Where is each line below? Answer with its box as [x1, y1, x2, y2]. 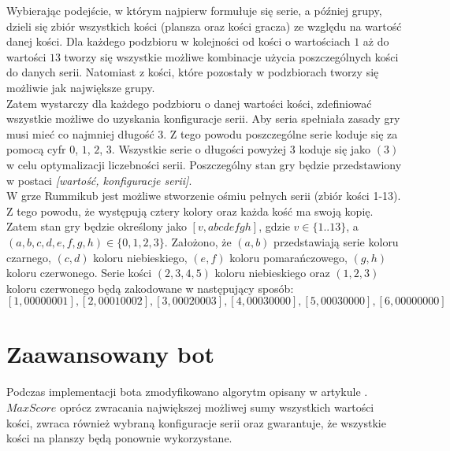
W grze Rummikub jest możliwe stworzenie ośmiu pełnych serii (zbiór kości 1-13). [6, 187, 401, 204]
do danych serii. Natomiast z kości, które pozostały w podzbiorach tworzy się [6, 64, 379, 80]
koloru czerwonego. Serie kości [6, 264, 152, 281]
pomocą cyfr [6, 141, 66, 157]
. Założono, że [164, 233, 232, 250]
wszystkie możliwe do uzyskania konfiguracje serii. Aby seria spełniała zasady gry [6, 110, 400, 127]
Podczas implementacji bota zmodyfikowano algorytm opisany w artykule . [6, 383, 368, 400]
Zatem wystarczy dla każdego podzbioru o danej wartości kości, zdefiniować [6, 94, 372, 111]
